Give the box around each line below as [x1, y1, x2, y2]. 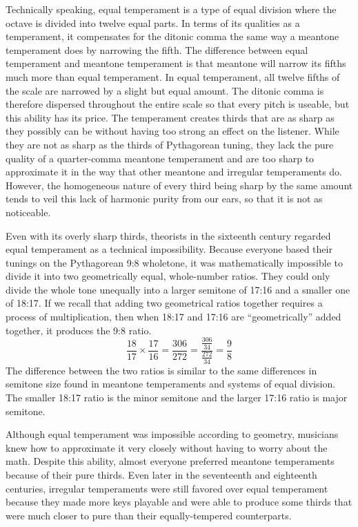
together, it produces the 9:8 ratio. [6, 323, 152, 337]
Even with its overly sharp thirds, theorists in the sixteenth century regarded [6, 228, 331, 242]
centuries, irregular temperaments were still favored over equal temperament [6, 481, 328, 495]
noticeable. [6, 204, 51, 219]
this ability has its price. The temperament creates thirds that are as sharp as [6, 110, 335, 124]
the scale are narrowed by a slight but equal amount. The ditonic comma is [6, 83, 324, 97]
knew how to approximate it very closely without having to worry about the [6, 440, 328, 454]
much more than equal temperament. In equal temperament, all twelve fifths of [6, 69, 340, 84]
